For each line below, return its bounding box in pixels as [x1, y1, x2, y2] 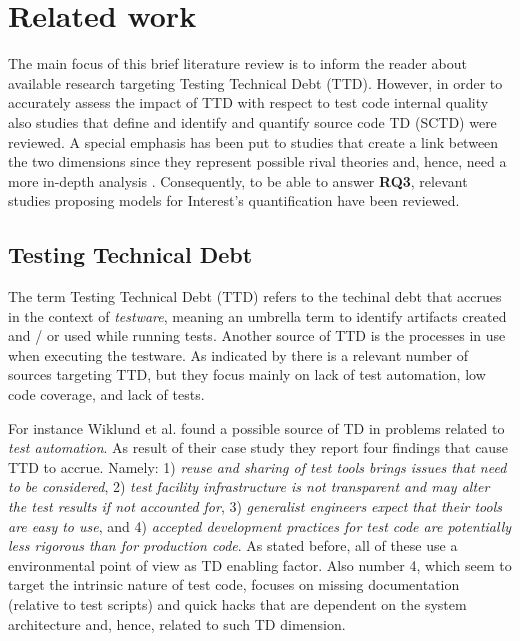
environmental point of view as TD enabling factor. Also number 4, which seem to [8, 554, 512, 575]
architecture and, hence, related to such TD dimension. [8, 613, 346, 634]
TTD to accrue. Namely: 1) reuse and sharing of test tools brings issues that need [8, 456, 507, 477]
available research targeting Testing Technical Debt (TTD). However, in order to [8, 72, 503, 93]
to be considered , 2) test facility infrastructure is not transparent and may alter [8, 476, 490, 497]
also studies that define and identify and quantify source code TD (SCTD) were [8, 111, 497, 132]
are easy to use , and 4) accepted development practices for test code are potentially [8, 515, 512, 536]
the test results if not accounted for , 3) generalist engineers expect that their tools [8, 496, 502, 517]
